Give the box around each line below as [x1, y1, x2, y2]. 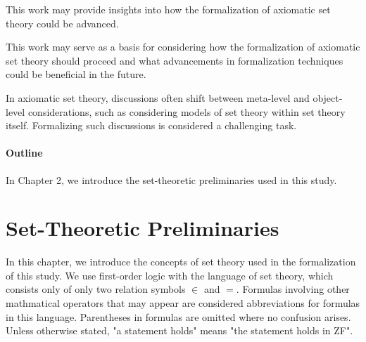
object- [313, 90, 343, 105]
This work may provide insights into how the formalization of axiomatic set [6, 2, 331, 16]
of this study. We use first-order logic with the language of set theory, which [6, 268, 334, 282]
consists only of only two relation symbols [6, 282, 186, 296]
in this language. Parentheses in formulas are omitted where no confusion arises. [6, 309, 351, 324]
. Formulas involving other [236, 282, 350, 296]
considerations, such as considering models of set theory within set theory [27, 104, 346, 119]
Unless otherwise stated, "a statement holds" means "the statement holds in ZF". [6, 323, 353, 338]
